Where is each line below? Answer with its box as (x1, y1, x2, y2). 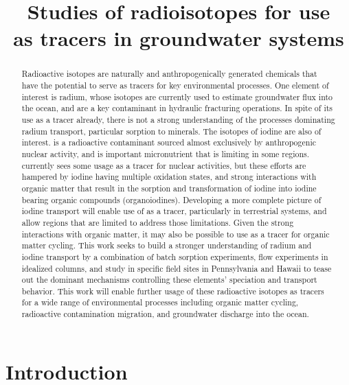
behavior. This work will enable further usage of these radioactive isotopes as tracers (21, 285, 324, 296)
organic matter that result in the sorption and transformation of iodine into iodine (21, 182, 317, 194)
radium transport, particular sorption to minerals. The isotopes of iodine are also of (21, 125, 322, 137)
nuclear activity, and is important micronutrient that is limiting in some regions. (21, 148, 310, 159)
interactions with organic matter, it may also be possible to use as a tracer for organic (21, 228, 330, 240)
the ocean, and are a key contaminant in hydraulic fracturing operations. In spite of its (21, 102, 333, 114)
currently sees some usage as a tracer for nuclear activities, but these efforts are (21, 159, 306, 171)
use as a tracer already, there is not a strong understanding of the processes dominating (21, 113, 335, 125)
